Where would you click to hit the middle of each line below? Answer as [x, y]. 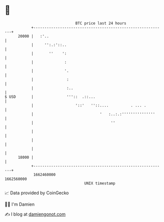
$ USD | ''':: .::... [50, 97]
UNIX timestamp [100, 183]
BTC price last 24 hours [101, 23]
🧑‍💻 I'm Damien [20, 204]
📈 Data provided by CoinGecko [37, 193]
